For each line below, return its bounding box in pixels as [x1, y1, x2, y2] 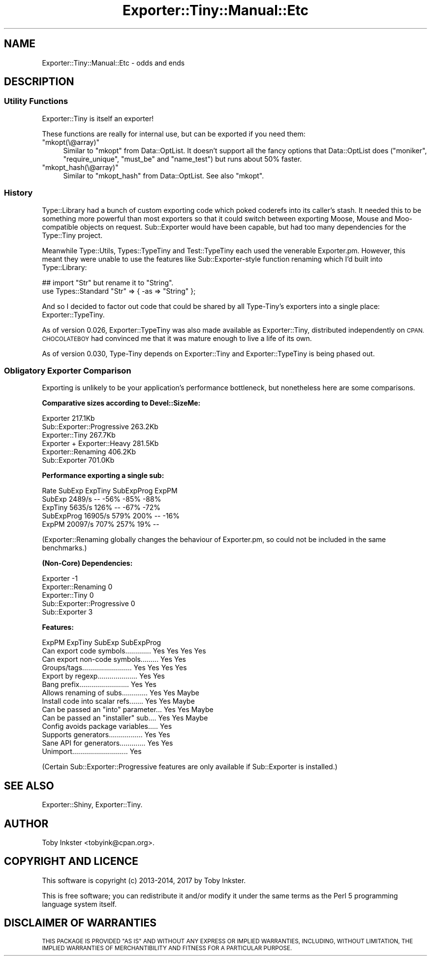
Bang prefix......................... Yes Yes [42, 680, 156, 689]
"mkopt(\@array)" [42, 137, 100, 146]
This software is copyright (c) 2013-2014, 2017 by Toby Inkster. [42, 876, 246, 885]
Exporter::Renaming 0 [42, 583, 113, 591]
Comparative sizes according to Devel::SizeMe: [42, 399, 201, 408]
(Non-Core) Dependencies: [42, 559, 133, 568]
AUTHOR [4, 817, 49, 830]
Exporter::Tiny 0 [42, 591, 94, 600]
